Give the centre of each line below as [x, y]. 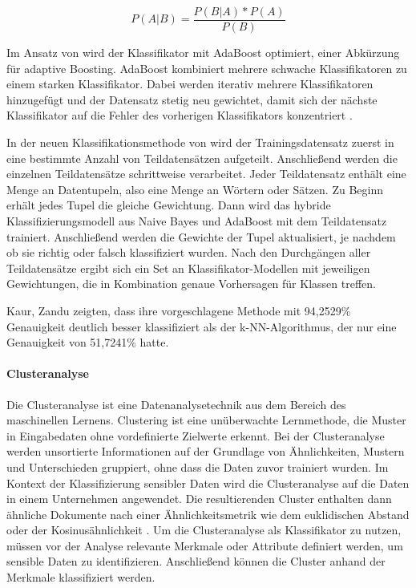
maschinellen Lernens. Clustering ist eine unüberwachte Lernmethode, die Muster [206, 420]
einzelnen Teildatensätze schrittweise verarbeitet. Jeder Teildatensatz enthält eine [206, 174]
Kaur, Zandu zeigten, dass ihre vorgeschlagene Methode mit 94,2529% [179, 310]
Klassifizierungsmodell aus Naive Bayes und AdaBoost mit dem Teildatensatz [197, 221]
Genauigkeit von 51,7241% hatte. [88, 342]
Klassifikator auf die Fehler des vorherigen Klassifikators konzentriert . [180, 115]
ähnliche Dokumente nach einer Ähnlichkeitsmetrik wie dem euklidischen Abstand [208, 514]
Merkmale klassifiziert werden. [81, 577]
